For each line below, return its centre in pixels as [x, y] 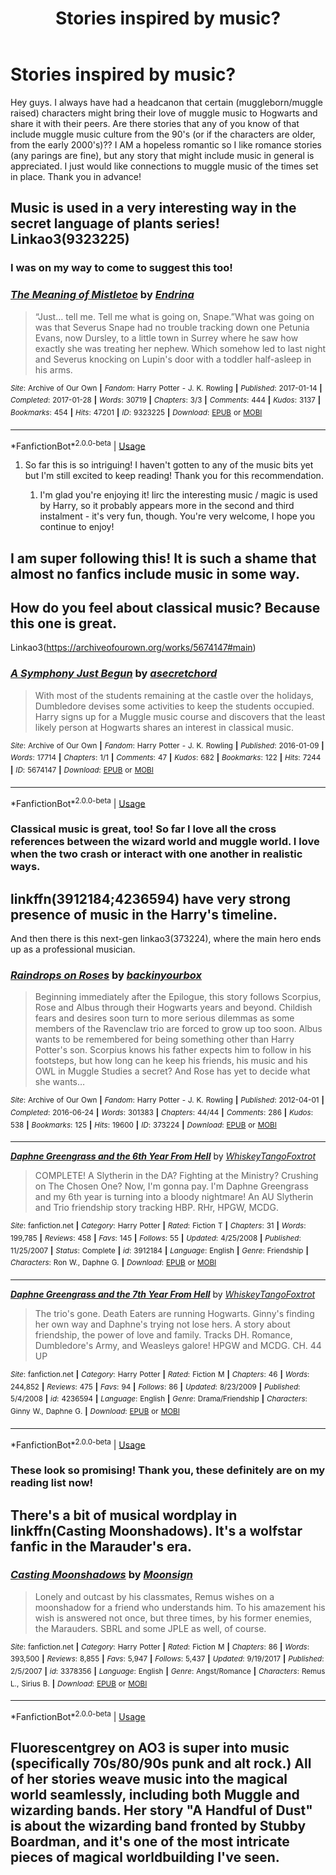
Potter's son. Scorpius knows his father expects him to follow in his [173, 1050]
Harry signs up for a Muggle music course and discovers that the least [180, 716]
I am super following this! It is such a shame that [163, 558]
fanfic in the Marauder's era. [101, 1546]
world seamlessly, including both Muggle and [155, 1795]
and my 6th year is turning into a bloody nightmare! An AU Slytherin [174, 1197]
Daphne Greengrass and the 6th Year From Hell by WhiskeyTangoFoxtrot [163, 1156]
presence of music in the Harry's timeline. [144, 914]
